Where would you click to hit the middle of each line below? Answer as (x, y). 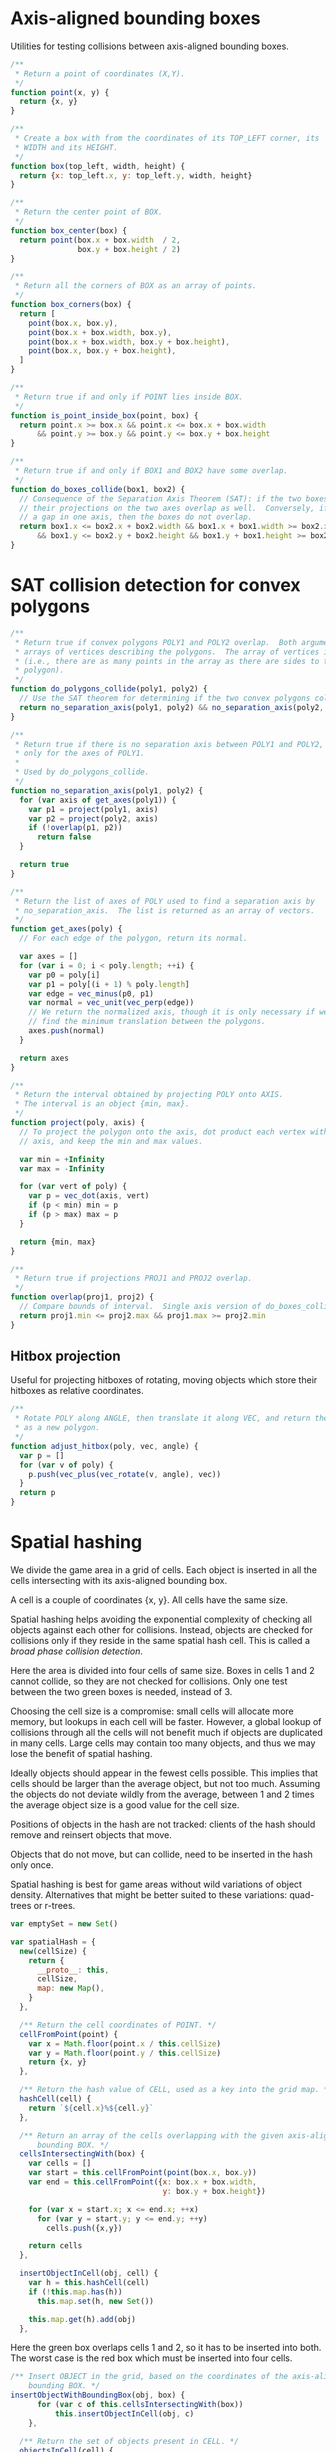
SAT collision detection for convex (156, 585)
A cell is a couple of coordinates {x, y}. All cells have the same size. (149, 1600)
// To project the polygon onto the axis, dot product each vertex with (174, 1132)
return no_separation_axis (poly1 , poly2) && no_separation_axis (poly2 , (172, 707)
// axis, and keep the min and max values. (111, 1141)
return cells (55, 2246)
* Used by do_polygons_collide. (82, 772)
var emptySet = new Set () (64, 1924)
